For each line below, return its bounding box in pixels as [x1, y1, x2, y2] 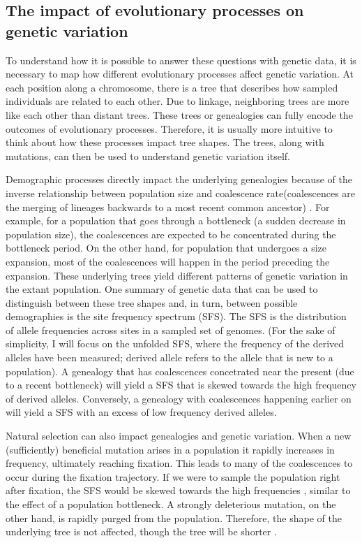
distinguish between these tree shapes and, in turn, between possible [6, 295, 298, 310]
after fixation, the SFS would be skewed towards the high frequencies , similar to [6, 483, 351, 498]
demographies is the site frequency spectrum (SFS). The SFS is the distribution [6, 309, 347, 324]
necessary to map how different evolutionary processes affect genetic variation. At [6, 66, 354, 81]
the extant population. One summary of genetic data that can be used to [6, 282, 318, 296]
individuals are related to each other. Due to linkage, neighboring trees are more [6, 94, 349, 108]
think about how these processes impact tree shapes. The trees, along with [6, 135, 324, 150]
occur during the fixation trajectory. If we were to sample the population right [6, 469, 340, 484]
